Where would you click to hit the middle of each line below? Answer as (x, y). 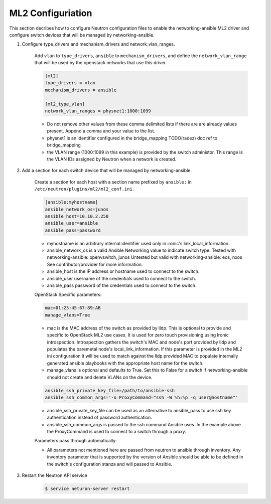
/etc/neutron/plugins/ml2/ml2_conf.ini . (84, 189)
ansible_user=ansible (72, 223)
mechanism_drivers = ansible (81, 90)
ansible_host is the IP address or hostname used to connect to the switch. (123, 271)
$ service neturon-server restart (87, 488)
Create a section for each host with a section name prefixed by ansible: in (113, 182)
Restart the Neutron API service (54, 475)
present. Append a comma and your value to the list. (101, 131)
